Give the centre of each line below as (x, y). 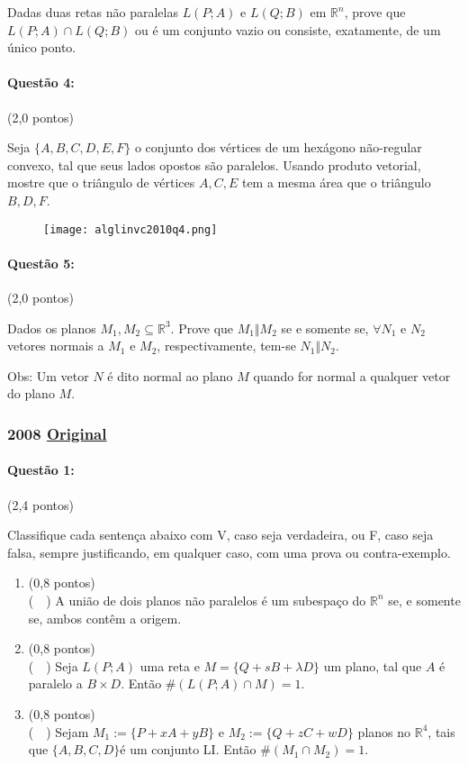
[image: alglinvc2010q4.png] (130, 229)
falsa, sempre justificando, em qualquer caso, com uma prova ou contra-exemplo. (229, 552)
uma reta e (170, 665)
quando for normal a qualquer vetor (352, 375)
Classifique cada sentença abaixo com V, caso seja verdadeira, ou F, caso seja (220, 535)
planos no (384, 731)
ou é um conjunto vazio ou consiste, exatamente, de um (288, 29)
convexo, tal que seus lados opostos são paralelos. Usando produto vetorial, (214, 164)
